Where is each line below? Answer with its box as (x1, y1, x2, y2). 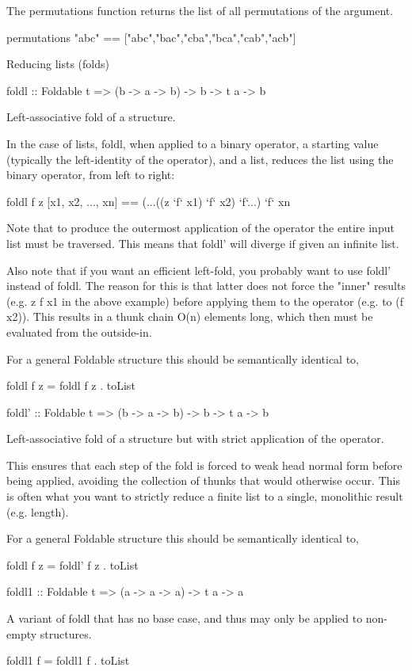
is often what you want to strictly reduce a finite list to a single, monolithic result (6, 488, 403, 505)
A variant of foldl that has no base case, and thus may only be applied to (6, 610, 363, 627)
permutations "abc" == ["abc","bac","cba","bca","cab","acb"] (6, 29, 296, 45)
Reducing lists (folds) (6, 55, 109, 72)
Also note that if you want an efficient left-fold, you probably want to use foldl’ (6, 261, 391, 278)
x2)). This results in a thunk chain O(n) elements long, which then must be (6, 308, 373, 325)
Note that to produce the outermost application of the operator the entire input (6, 219, 395, 236)
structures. (40, 625, 92, 642)
